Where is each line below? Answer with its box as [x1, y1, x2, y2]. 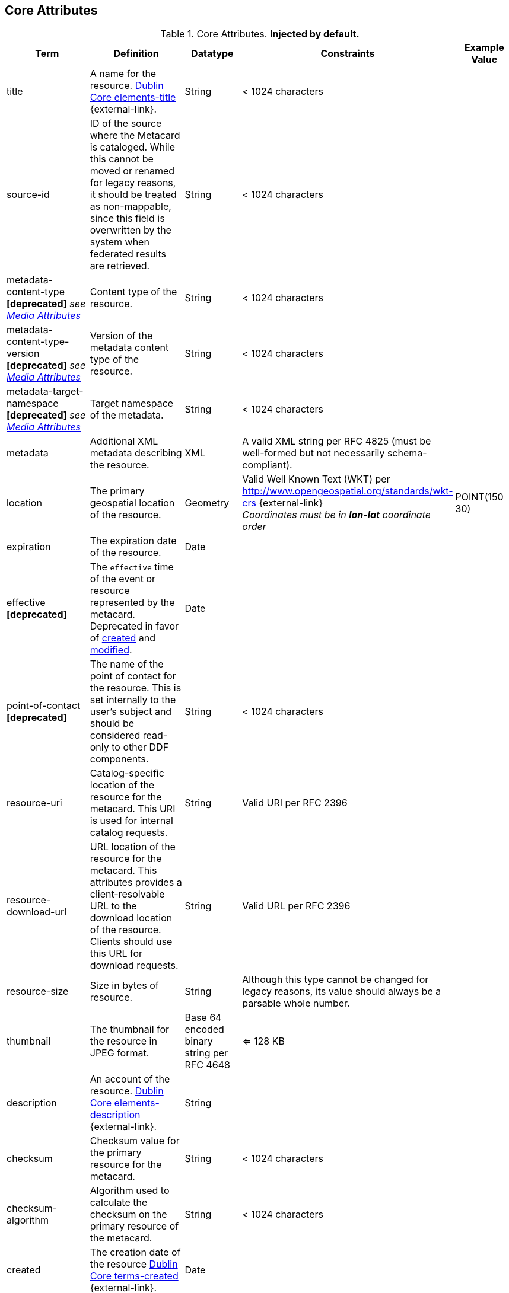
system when [90, 236, 149, 248]
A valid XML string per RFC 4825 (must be [242, 435, 431, 448]
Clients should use [90, 936, 173, 948]
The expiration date [90, 535, 177, 547]
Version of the [90, 330, 153, 342]
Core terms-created [90, 1270, 179, 1282]
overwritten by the [90, 224, 171, 237]
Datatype [191, 47, 234, 60]
